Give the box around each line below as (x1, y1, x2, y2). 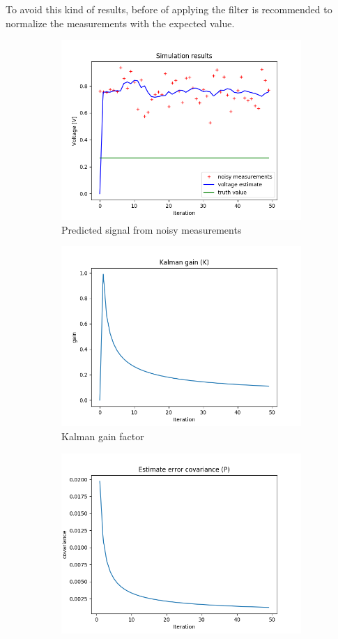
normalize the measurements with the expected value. (6, 15, 235, 30)
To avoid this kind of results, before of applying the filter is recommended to (6, 2, 332, 16)
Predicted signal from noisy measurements (61, 222, 242, 236)
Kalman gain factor (61, 428, 144, 443)
